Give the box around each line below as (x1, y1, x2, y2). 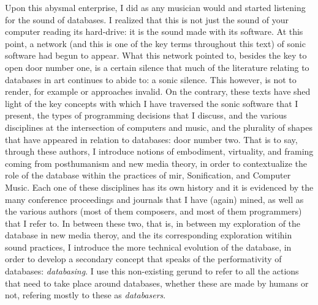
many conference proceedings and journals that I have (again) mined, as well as (5, 193, 304, 205)
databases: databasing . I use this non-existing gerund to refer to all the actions (5, 265, 299, 277)
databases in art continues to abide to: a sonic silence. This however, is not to (5, 73, 297, 86)
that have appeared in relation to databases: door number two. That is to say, (5, 133, 298, 145)
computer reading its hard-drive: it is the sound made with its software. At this (5, 25, 303, 38)
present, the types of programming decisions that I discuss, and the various (5, 109, 287, 122)
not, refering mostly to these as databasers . (5, 288, 166, 301)
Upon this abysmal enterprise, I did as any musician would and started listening (5, 1, 306, 13)
